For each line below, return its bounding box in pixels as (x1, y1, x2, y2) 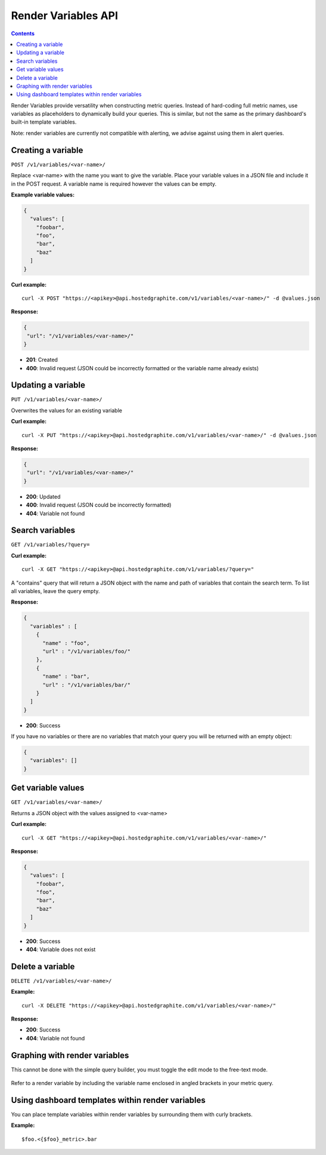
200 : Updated (26, 493, 61, 500)
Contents (11, 30, 35, 37)
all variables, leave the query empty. (11, 588, 100, 595)
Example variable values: (11, 191, 74, 198)
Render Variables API (11, 9, 119, 22)
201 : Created (26, 356, 58, 364)
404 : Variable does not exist (26, 945, 96, 953)
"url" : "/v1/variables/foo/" (42, 648, 131, 655)
